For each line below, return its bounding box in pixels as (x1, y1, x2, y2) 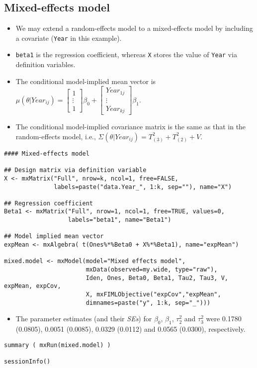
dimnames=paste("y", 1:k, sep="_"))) (86, 299, 211, 306)
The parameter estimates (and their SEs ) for (15, 313, 152, 324)
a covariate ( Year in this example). (15, 32, 122, 43)
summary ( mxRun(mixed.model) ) (4, 341, 111, 349)
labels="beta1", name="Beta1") (68, 216, 171, 224)
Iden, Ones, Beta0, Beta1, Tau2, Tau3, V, (86, 274, 229, 281)
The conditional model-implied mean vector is (15, 76, 156, 86)
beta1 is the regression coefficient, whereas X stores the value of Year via (15, 49, 237, 60)
